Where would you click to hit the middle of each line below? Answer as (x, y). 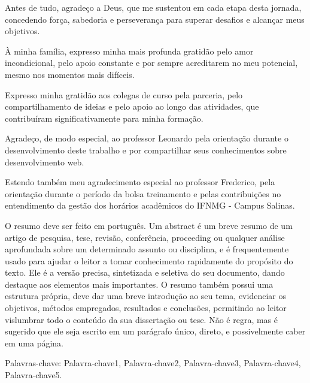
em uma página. (34, 343)
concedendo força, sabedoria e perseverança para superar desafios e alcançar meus (155, 19)
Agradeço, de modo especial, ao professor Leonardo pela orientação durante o (147, 138)
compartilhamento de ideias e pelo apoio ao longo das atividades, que (132, 106)
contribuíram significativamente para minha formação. (104, 118)
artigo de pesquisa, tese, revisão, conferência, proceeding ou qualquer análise (145, 237)
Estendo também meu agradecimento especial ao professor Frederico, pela (140, 182)
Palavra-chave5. (34, 375)
